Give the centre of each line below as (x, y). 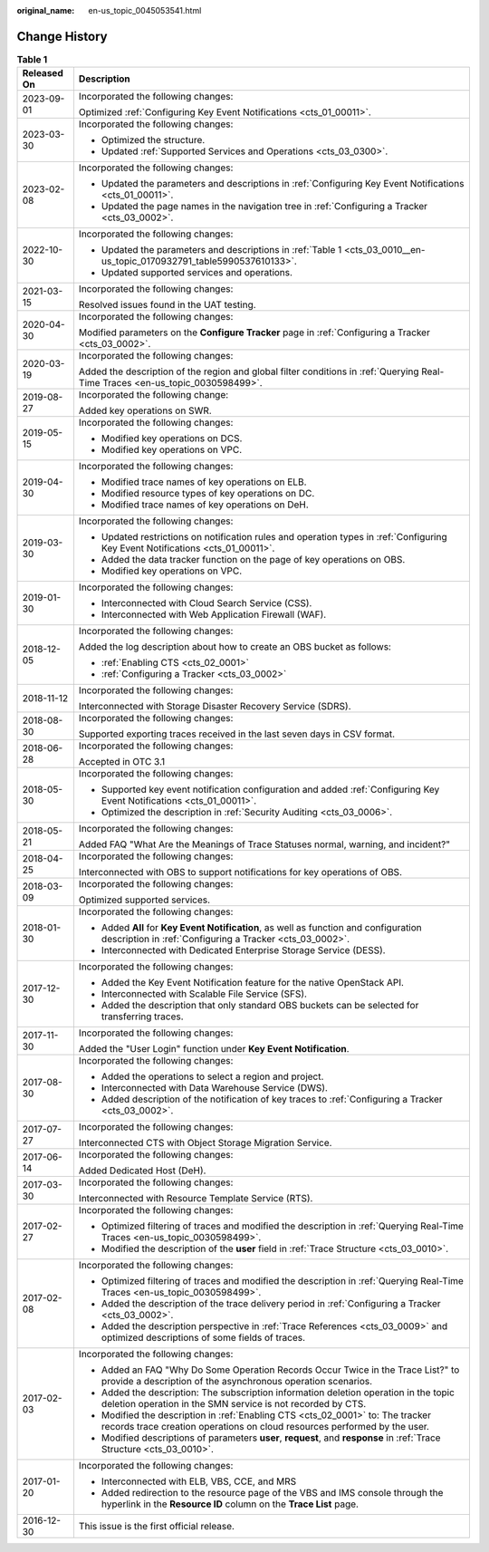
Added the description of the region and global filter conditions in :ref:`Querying (249, 371)
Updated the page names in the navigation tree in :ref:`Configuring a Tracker (264, 207)
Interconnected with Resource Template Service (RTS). (196, 1199)
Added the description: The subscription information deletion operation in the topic (278, 1393)
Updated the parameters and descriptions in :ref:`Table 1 (221, 250)
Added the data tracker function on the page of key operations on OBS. (253, 560)
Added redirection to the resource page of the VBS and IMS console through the (272, 1493)
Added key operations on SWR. (145, 410)
